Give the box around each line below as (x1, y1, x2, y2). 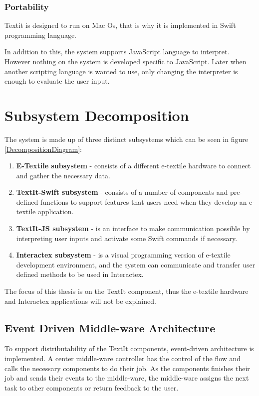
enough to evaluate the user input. (4, 76, 110, 86)
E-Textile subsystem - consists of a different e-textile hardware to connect (16, 160, 251, 171)
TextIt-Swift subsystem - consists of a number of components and (16, 187, 228, 197)
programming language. (4, 29, 76, 40)
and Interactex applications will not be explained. (4, 295, 156, 306)
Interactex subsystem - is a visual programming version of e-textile (16, 250, 231, 260)
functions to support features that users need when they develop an (40, 196, 247, 207)
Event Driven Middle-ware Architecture (4, 320, 216, 335)
